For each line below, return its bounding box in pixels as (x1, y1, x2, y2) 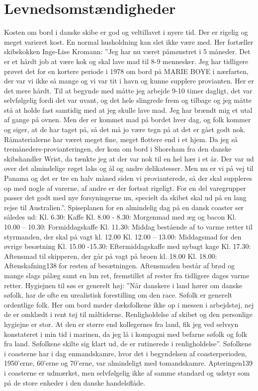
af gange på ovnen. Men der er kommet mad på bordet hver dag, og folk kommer (4, 114, 251, 125)
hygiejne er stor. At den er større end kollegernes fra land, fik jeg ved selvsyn (4, 318, 239, 329)
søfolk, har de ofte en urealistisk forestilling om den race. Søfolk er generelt (4, 290, 233, 300)
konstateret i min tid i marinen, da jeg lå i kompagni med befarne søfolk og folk (4, 328, 248, 339)
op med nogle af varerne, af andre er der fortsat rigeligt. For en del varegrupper (4, 182, 246, 193)
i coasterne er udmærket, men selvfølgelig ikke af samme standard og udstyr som (4, 367, 250, 378)
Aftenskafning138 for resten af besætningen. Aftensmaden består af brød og (4, 260, 235, 271)
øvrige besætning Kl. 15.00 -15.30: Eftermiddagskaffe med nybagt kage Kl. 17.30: (4, 241, 251, 251)
